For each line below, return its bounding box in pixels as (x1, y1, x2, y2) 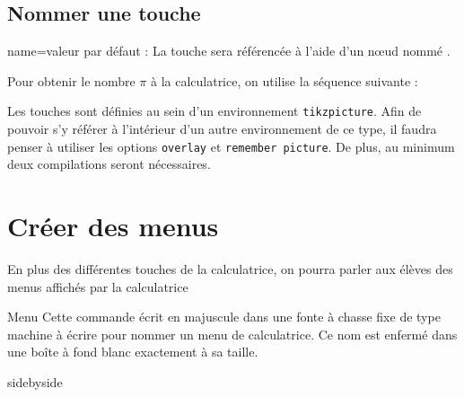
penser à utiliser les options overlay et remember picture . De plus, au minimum (7, 137, 455, 155)
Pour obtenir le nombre (7, 71, 136, 90)
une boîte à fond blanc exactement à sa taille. (7, 342, 258, 361)
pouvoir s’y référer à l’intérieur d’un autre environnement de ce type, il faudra (7, 119, 437, 138)
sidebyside (7, 372, 63, 391)
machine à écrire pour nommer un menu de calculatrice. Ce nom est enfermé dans (7, 324, 458, 343)
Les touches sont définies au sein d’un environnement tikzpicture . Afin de (7, 101, 422, 120)
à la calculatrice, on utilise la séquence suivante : (150, 71, 418, 90)
